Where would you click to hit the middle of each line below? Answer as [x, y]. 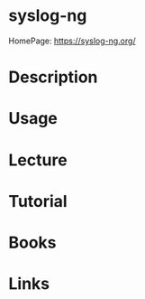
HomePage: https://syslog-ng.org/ [72, 41]
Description [53, 77]
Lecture [38, 160]
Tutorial [38, 201]
